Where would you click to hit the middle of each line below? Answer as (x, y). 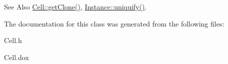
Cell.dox (16, 57)
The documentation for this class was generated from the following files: (114, 23)
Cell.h (13, 40)
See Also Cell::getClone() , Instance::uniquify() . (75, 6)
